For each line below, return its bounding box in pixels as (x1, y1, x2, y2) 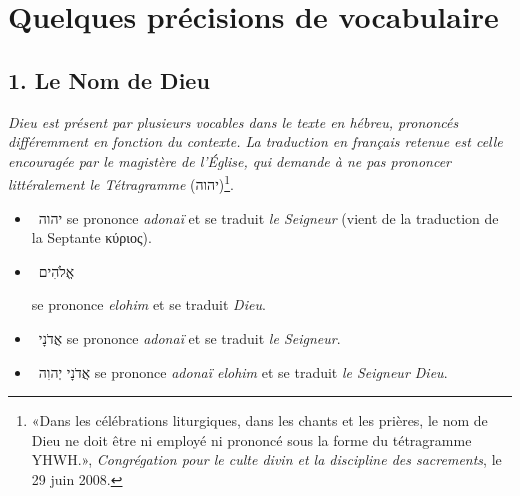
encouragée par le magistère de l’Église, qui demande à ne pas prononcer (8, 150, 452, 171)
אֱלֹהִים (38, 260, 75, 281)
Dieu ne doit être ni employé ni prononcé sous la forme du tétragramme (31, 429, 472, 450)
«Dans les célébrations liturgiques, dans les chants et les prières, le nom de (31, 410, 488, 431)
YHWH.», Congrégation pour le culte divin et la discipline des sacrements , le (31, 449, 502, 470)
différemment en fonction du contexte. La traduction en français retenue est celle (8, 131, 503, 152)
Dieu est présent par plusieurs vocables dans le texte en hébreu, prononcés (8, 111, 459, 132)
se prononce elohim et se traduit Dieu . (31, 294, 266, 315)
